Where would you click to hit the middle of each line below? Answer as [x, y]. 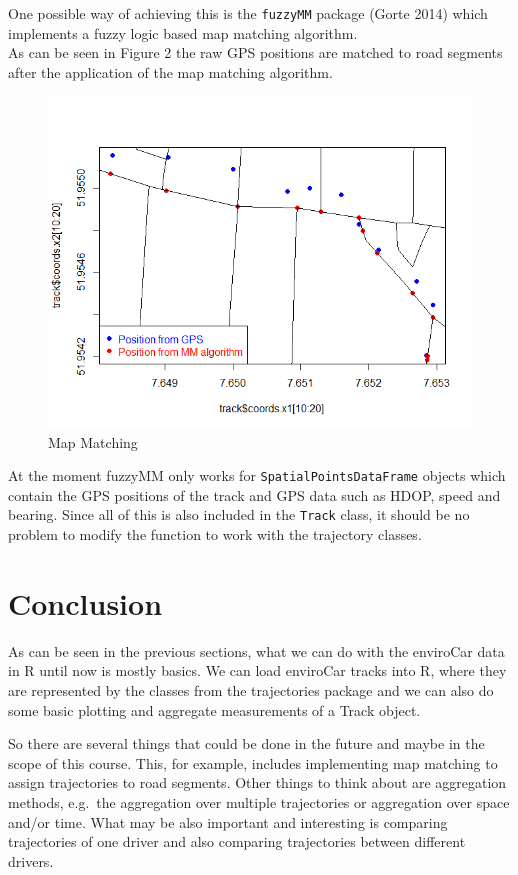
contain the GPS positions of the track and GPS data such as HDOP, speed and [254, 494]
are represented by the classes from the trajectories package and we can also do [251, 690]
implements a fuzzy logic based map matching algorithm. [183, 32]
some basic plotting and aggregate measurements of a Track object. [214, 709]
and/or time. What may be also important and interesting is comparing [228, 821]
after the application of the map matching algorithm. [170, 71]
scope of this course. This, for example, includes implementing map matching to [253, 762]
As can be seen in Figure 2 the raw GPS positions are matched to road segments [255, 52]
